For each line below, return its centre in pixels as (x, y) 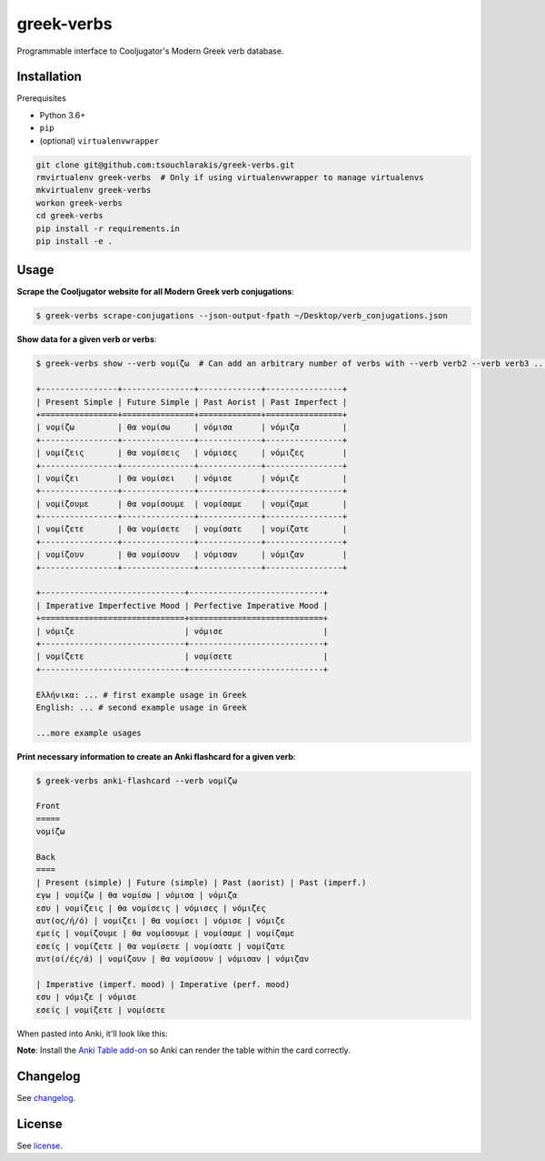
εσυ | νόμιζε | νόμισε (86, 997)
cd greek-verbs (69, 216)
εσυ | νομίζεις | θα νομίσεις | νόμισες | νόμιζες (151, 908)
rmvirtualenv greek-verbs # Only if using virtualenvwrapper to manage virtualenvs (230, 177)
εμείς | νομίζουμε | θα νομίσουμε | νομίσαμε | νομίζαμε (165, 934)
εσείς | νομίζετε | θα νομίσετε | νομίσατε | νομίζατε (160, 946)
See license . (40, 1146)
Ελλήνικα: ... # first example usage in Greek (141, 695)
